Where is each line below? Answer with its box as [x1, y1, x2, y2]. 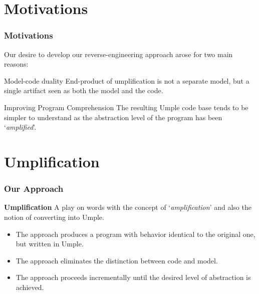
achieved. [16, 281, 44, 292]
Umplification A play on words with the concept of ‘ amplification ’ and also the [4, 202, 251, 212]
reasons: [4, 59, 29, 69]
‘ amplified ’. [4, 122, 37, 132]
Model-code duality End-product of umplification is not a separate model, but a [4, 75, 249, 86]
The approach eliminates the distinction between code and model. [16, 255, 218, 265]
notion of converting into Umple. [4, 211, 104, 222]
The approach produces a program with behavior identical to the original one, [16, 228, 255, 239]
